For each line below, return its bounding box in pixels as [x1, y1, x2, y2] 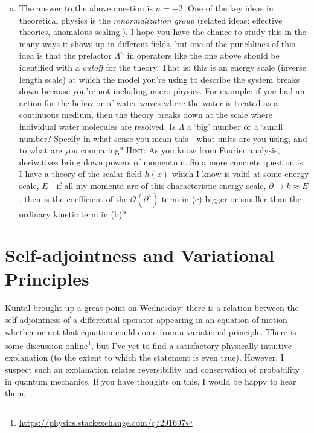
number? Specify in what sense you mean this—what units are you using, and [19, 132, 307, 144]
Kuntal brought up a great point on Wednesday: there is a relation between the [5, 301, 299, 314]
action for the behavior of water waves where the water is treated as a [19, 96, 278, 109]
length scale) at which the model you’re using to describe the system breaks [19, 72, 300, 85]
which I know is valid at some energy [171, 167, 309, 180]
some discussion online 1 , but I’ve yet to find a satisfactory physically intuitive [5, 338, 292, 351]
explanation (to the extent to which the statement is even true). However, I [5, 351, 284, 364]
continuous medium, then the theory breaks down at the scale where [19, 108, 272, 121]
